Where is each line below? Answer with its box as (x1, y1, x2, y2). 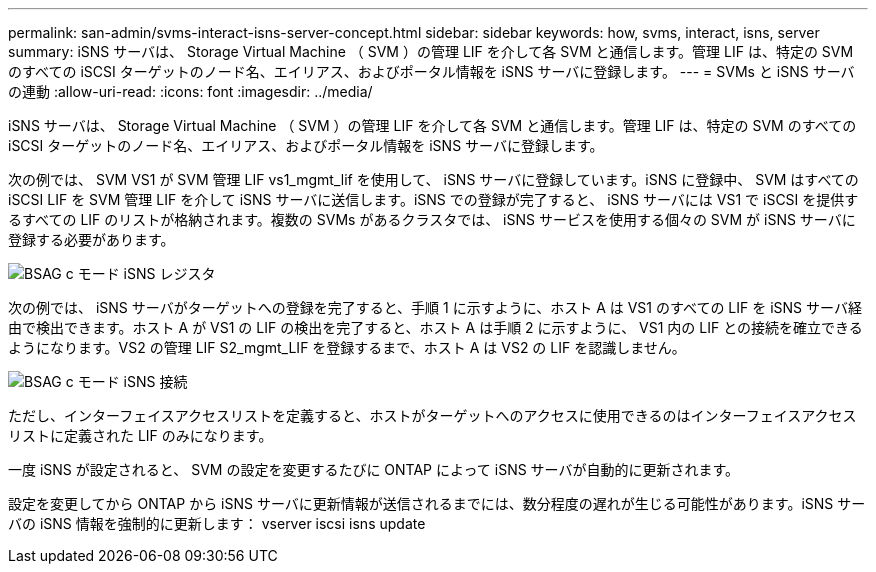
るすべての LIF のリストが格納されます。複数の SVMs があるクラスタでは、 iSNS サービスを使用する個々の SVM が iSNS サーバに (8, 211, 856, 228)
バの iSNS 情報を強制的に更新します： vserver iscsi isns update (8, 515, 426, 532)
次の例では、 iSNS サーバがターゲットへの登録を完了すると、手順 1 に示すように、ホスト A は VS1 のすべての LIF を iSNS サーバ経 (8, 299, 862, 316)
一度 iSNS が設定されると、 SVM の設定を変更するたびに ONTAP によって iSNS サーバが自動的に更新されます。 (8, 461, 740, 478)
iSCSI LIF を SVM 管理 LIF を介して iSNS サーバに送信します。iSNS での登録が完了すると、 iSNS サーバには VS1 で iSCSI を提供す (8, 191, 859, 208)
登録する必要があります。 (8, 231, 175, 248)
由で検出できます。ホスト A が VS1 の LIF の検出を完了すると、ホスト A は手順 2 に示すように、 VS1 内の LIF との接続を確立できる (8, 319, 863, 336)
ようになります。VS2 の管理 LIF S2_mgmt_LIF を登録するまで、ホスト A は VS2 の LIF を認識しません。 (8, 339, 686, 356)
